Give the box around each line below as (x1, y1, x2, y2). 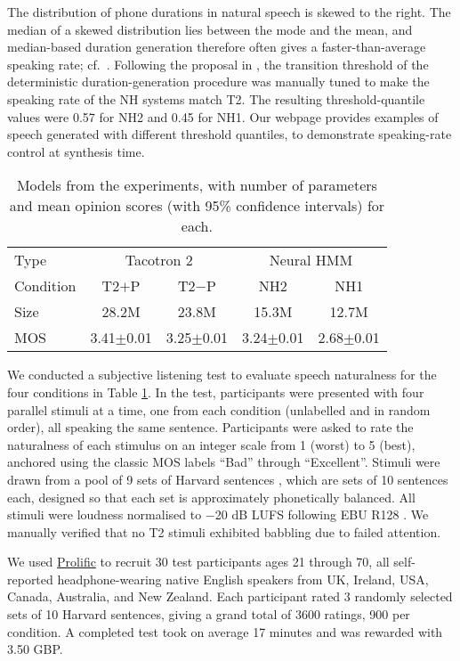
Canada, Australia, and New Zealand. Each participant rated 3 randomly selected (7, 587, 453, 606)
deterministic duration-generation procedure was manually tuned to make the (7, 72, 430, 91)
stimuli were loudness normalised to (7, 505, 202, 524)
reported (7, 569, 53, 588)
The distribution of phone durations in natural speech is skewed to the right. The (7, 3, 451, 20)
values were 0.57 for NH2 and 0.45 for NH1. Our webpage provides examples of (7, 107, 439, 126)
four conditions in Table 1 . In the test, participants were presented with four (7, 382, 424, 401)
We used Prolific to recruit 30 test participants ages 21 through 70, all (7, 552, 390, 571)
